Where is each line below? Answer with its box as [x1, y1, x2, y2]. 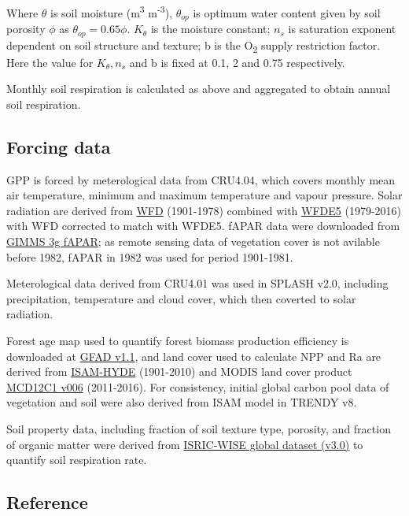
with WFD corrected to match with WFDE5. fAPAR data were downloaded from [6, 217, 400, 234]
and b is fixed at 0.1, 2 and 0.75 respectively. [129, 54, 345, 70]
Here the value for [6, 54, 94, 70]
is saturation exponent [288, 20, 396, 37]
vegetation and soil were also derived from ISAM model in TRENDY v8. [6, 394, 357, 410]
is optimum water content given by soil [193, 4, 381, 20]
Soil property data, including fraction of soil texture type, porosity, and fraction [6, 420, 391, 436]
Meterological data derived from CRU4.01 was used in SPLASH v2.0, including [6, 275, 389, 291]
